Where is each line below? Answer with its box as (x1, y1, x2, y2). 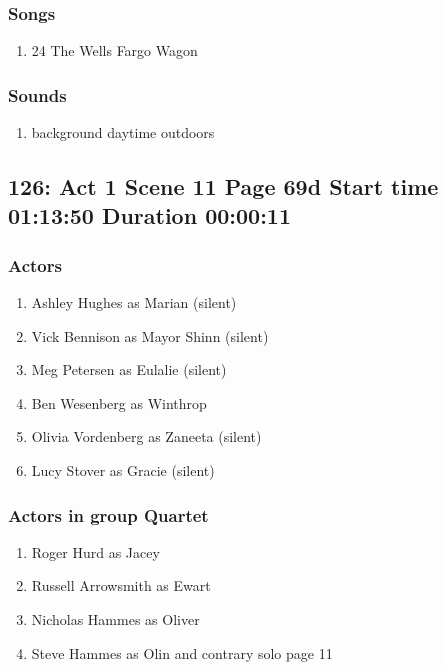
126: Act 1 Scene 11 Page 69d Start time (8, 171, 439, 202)
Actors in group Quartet (8, 502, 209, 527)
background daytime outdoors (31, 122, 215, 143)
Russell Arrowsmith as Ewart (31, 575, 211, 596)
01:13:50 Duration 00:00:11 (8, 200, 291, 231)
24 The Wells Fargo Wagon (31, 40, 198, 61)
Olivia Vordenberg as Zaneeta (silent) (31, 426, 262, 447)
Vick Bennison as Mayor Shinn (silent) (31, 325, 269, 346)
